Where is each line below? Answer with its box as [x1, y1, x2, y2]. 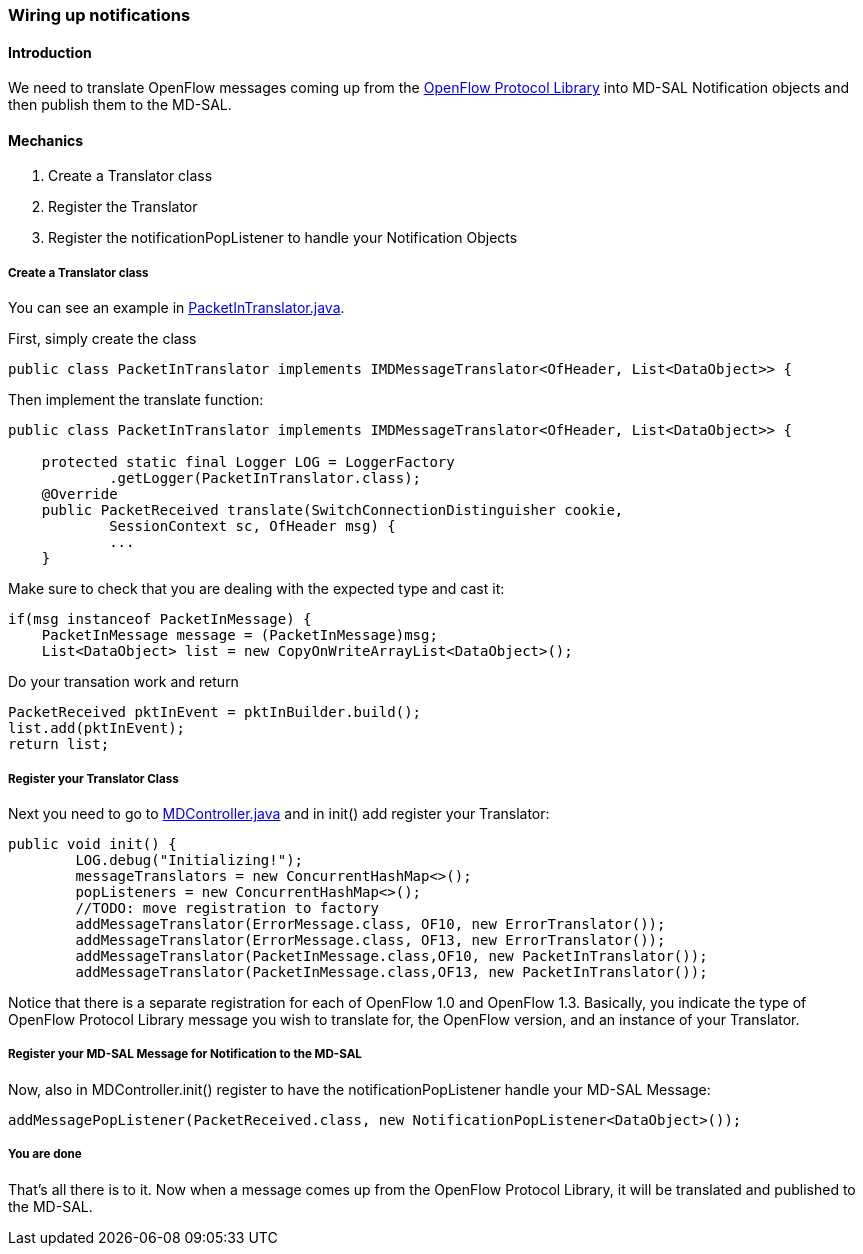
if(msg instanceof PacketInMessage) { [8, 611, 312, 628]
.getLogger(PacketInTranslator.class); [109, 470, 422, 487]
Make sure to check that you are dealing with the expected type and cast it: [8, 580, 505, 598]
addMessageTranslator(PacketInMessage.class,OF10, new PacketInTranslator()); [75, 948, 708, 964]
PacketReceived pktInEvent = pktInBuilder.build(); [8, 704, 422, 721]
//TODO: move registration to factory [75, 900, 379, 916]
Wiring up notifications [8, 5, 191, 25]
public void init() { [8, 836, 177, 852]
